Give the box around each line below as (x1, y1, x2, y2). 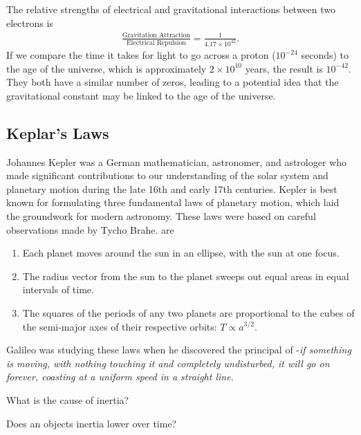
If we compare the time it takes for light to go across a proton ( (6, 48, 276, 62)
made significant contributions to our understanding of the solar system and (6, 168, 328, 183)
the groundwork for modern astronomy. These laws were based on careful (6, 209, 316, 223)
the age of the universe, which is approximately (6, 61, 207, 75)
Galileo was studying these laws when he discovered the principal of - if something (6, 342, 351, 357)
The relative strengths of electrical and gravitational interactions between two (6, 2, 336, 16)
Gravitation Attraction (122, 32, 190, 39)
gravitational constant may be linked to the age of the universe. (6, 88, 276, 102)
